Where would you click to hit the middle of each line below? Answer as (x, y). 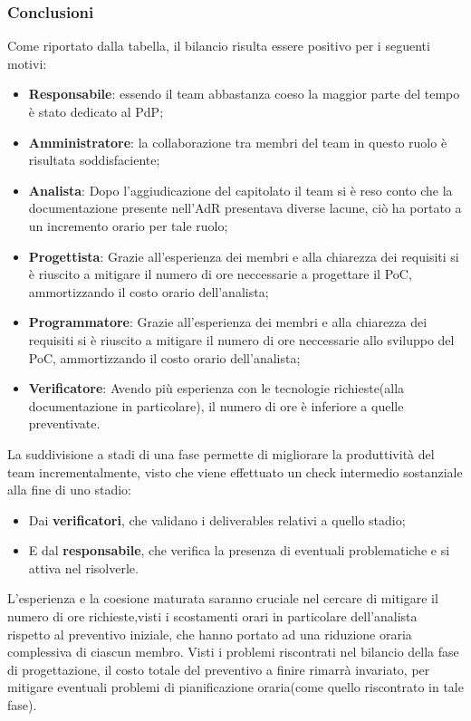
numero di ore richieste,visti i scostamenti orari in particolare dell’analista (212, 616)
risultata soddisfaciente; (94, 160)
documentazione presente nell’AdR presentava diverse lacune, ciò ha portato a (245, 208)
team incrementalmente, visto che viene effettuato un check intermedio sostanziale (235, 471)
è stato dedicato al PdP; (96, 111)
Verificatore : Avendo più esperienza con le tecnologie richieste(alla (216, 388)
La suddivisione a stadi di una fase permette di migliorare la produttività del (221, 453)
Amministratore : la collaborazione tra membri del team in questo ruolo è (238, 142)
